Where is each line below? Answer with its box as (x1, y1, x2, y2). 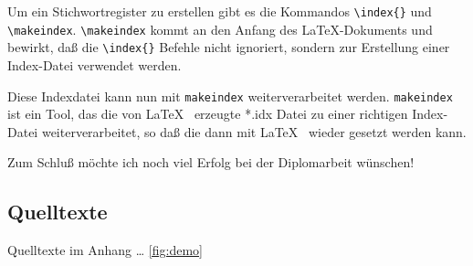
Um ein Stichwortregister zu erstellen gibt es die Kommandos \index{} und (7, 2, 432, 20)
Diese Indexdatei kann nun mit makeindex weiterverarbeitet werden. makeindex (7, 86, 453, 105)
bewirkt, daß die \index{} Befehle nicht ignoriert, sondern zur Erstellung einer (7, 37, 450, 57)
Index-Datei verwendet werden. (7, 55, 182, 74)
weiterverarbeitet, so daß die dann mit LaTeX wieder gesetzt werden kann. (41, 122, 467, 141)
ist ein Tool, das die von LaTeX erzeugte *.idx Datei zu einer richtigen (7, 104, 408, 123)
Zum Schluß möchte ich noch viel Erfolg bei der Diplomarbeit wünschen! (7, 153, 415, 172)
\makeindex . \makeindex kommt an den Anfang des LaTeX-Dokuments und (7, 19, 433, 38)
